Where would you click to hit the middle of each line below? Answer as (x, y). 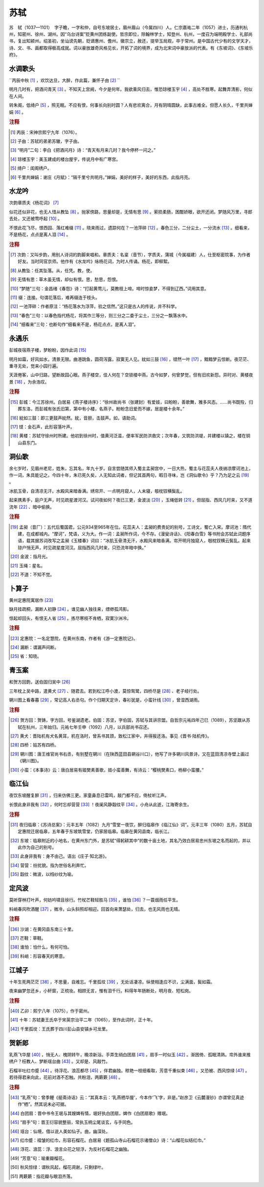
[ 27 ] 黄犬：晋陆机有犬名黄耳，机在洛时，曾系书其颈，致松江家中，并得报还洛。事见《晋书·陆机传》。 (111, 736)
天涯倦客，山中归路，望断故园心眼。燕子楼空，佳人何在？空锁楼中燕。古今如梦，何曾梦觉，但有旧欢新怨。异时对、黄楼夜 (131, 375)
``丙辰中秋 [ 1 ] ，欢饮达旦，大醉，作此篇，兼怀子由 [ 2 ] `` (65, 80)
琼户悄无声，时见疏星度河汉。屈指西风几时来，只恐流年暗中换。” (82, 548)
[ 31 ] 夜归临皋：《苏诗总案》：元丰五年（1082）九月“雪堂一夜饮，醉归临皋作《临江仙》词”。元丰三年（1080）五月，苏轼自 (132, 824)
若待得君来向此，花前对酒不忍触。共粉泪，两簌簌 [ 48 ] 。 (66, 1077)
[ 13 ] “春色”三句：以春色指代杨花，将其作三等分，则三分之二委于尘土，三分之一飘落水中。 (100, 315)
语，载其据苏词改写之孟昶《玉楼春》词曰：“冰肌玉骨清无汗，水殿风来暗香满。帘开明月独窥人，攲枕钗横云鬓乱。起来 (134, 541)
